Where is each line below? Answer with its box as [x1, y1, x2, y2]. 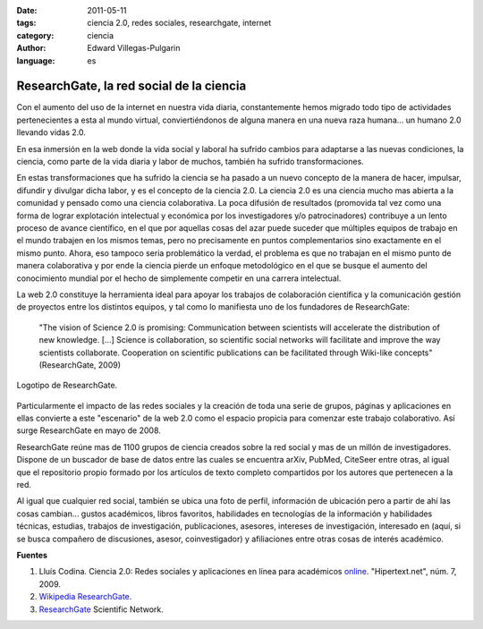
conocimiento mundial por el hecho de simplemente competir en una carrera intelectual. [16, 273, 342, 284]
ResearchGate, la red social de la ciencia [16, 79, 247, 94]
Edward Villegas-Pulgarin [87, 43, 181, 54]
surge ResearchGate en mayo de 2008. [16, 425, 161, 436]
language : [16, 55, 55, 66]
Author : [16, 43, 47, 54]
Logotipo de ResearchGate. [16, 380, 118, 391]
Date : [16, 5, 38, 15]
